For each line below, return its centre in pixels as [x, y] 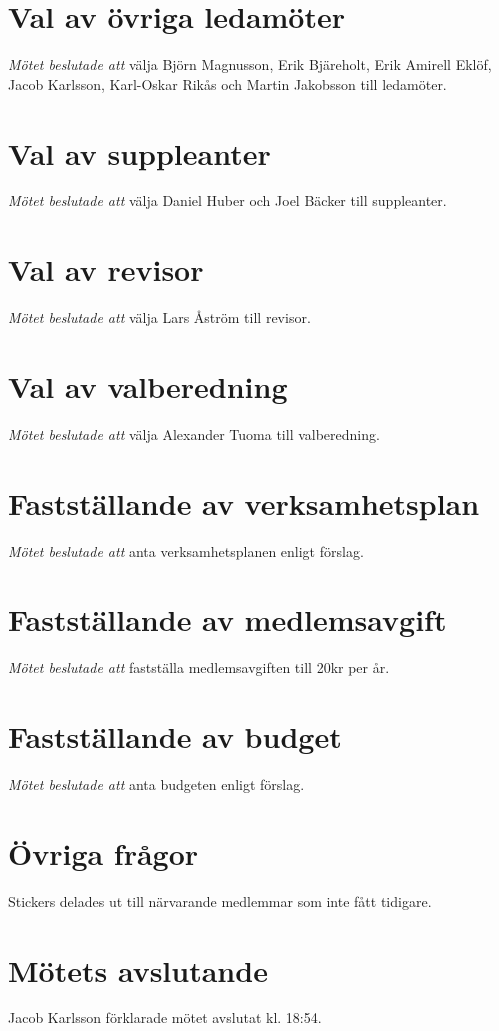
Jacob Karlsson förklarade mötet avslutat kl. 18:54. [165, 1017]
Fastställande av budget [175, 736]
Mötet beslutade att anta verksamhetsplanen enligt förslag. [186, 550]
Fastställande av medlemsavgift [227, 619]
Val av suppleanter [139, 152]
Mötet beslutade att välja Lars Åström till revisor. [159, 317]
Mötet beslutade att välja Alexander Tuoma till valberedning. [194, 433]
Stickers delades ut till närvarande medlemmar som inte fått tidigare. [220, 900]
